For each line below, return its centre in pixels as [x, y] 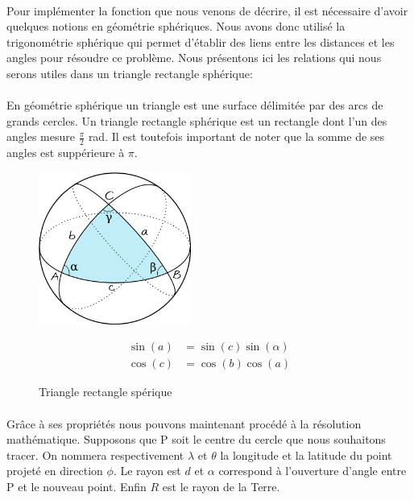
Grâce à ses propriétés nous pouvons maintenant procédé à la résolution [184, 423]
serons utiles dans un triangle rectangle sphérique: [130, 73]
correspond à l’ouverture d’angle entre [313, 471]
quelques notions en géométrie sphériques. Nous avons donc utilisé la [176, 26]
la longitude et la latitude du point [306, 455]
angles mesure [41, 136]
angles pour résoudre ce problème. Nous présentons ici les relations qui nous [194, 58]
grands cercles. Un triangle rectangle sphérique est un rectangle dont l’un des [197, 120]
